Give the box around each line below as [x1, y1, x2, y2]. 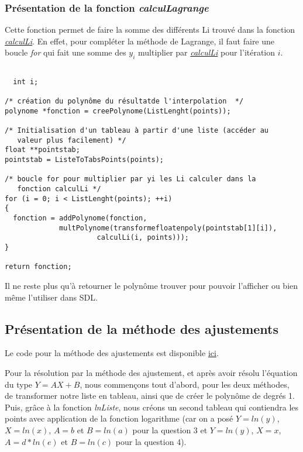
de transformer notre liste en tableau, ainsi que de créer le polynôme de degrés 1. [5, 389, 295, 402]
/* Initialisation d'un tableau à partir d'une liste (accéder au [5, 126, 269, 135]
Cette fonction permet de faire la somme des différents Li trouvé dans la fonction [5, 23, 295, 36]
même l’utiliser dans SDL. [5, 291, 98, 303]
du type [5, 378, 33, 390]
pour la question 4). [115, 435, 187, 447]
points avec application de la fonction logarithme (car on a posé [5, 412, 233, 425]
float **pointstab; [5, 146, 80, 154]
